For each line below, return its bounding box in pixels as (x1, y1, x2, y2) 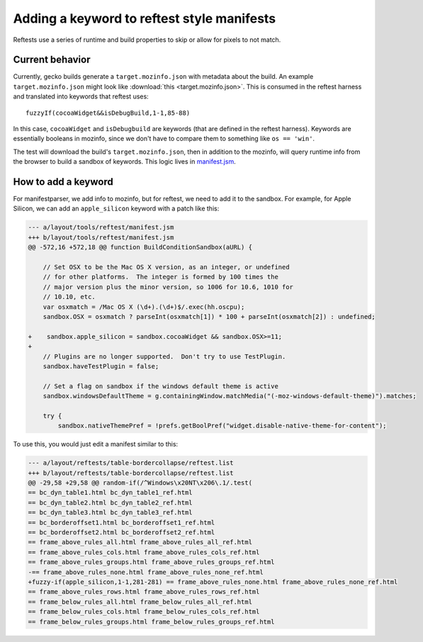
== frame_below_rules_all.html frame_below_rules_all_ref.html (28, 597, 253, 606)
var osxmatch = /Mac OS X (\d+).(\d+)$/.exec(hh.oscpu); (43, 303, 245, 311)
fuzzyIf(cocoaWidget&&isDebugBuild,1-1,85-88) (26, 108, 191, 117)
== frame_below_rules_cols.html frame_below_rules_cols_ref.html (28, 608, 260, 616)
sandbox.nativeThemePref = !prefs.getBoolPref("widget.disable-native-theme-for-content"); (57, 422, 387, 430)
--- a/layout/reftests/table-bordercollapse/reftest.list (28, 459, 234, 467)
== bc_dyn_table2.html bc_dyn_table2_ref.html (28, 498, 193, 507)
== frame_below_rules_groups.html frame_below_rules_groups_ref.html (28, 617, 275, 626)
